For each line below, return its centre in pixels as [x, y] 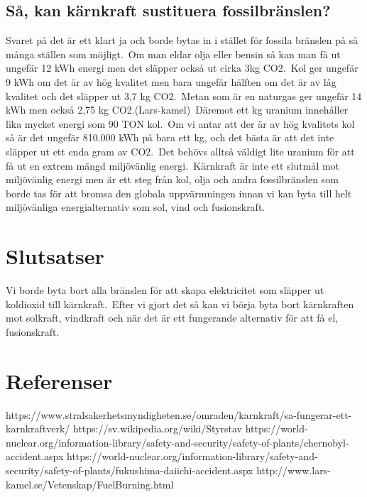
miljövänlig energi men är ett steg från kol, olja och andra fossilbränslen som [172, 179]
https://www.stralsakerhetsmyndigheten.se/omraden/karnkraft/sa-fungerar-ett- [179, 414]
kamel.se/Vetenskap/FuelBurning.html [90, 484]
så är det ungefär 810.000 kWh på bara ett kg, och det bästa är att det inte [170, 137]
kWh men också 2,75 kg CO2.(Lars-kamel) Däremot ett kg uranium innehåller [177, 110]
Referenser [59, 380]
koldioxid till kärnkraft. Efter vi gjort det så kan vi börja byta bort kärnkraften [180, 304]
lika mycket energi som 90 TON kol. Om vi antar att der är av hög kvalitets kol [180, 123]
